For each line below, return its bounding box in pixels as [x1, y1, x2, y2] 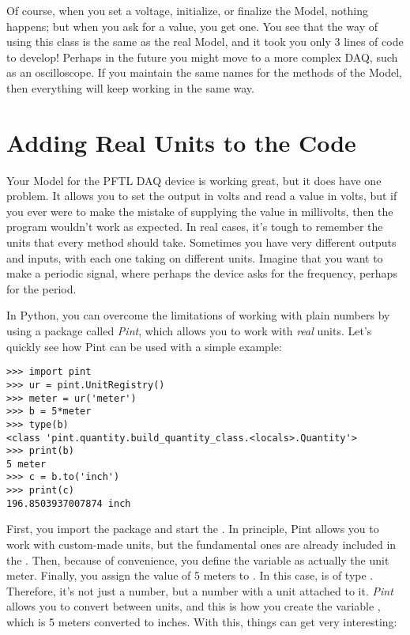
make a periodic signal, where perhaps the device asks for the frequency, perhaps [6, 265, 397, 282]
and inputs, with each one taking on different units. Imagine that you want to [6, 249, 383, 266]
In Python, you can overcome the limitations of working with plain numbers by [6, 307, 390, 323]
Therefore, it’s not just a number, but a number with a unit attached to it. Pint [6, 582, 393, 599]
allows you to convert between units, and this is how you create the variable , [6, 598, 381, 614]
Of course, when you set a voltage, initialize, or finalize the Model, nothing [6, 2, 368, 18]
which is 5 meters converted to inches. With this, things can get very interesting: [6, 614, 397, 629]
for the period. [6, 280, 77, 297]
